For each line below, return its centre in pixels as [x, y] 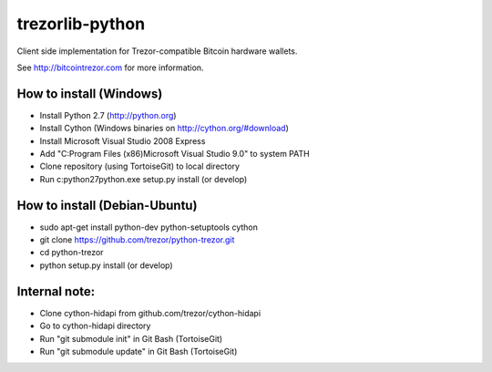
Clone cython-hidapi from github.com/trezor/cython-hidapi [150, 313]
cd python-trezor [72, 253]
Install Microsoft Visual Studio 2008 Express [123, 140]
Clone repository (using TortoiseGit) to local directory [140, 166]
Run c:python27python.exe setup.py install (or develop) [143, 179]
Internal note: [56, 291]
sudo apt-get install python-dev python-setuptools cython [149, 227]
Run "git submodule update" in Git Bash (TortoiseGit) [138, 351]
